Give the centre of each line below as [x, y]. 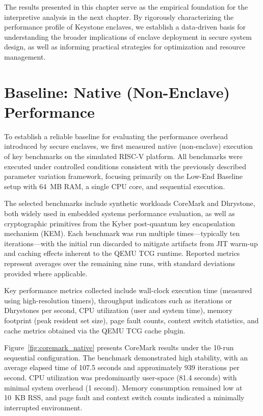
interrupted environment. [43, 407]
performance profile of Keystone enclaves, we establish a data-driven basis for [125, 27]
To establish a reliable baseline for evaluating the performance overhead [116, 136]
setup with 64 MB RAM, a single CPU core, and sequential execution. [115, 186]
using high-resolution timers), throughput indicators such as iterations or [118, 300]
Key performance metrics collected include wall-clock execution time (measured [128, 290]
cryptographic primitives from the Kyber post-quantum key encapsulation [120, 223]
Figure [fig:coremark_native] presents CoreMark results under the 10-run [119, 347]
